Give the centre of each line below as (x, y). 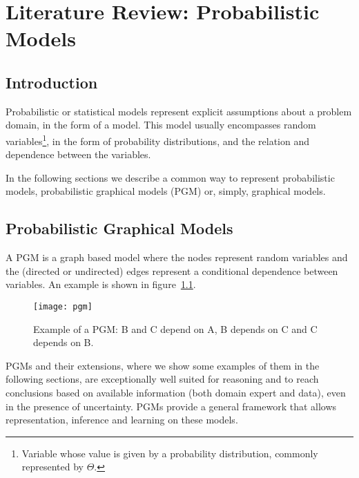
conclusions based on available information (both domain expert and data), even (176, 392)
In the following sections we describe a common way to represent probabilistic (170, 177)
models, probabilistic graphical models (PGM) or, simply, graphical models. (166, 191)
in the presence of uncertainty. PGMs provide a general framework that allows (171, 406)
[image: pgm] (63, 306)
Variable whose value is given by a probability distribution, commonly (170, 453)
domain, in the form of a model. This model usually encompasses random (161, 125)
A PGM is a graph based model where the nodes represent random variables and (177, 257)
